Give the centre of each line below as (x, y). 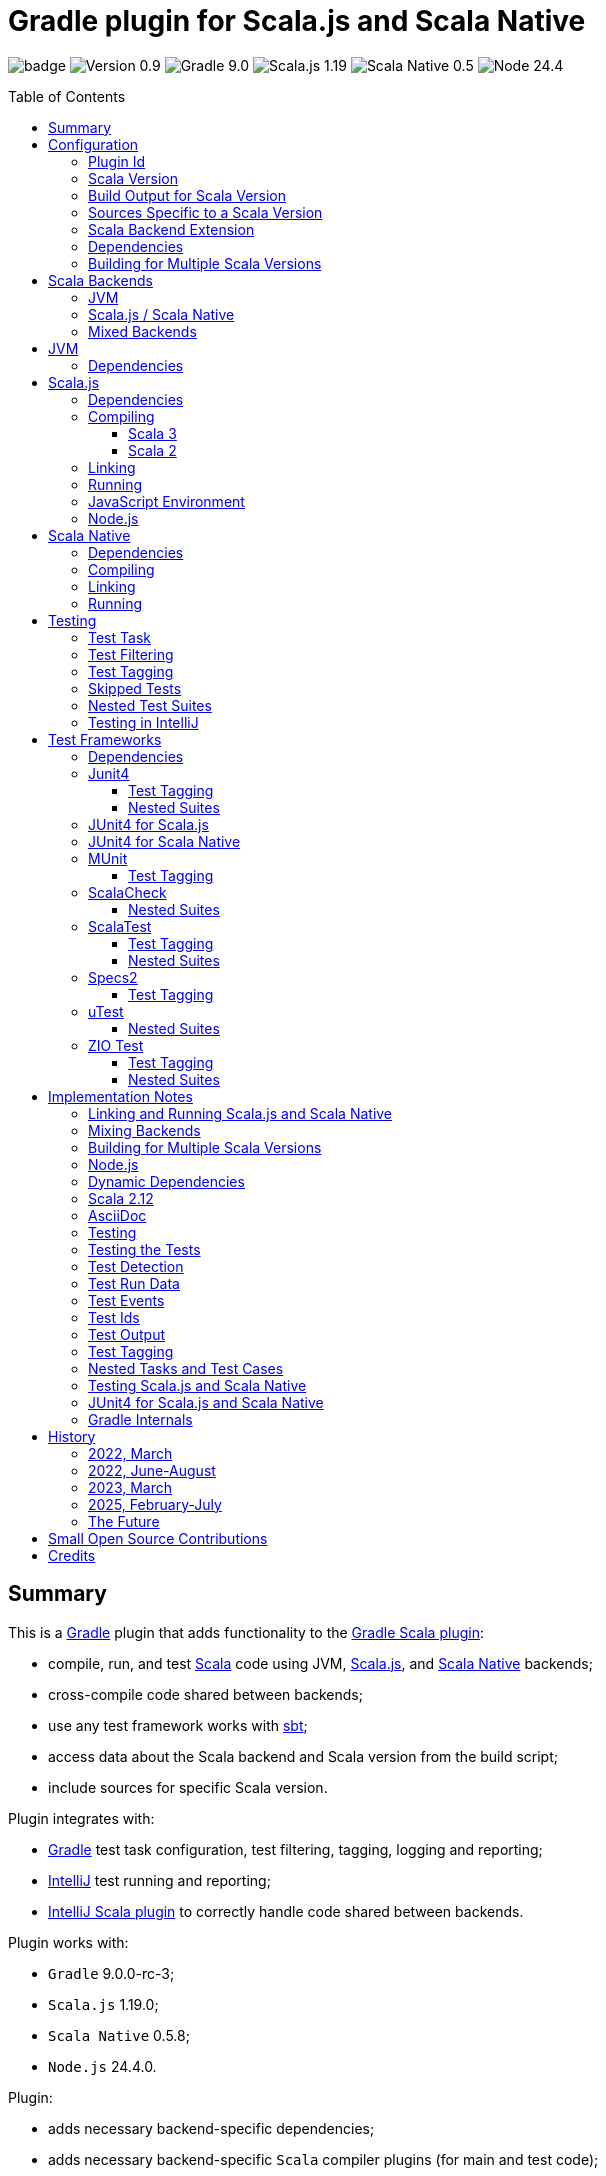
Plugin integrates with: (81, 1818)
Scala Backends (100, 280)
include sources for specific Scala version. (188, 1787)
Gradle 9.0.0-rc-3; (111, 1973)
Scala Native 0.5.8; (119, 2035)
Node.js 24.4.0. (102, 2066)
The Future (124, 1521)
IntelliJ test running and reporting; (159, 1880)
